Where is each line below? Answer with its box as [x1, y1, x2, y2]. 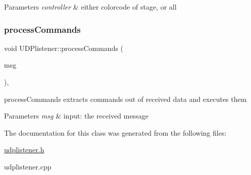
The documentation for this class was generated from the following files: [4, 127, 227, 138]
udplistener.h [4, 144, 44, 155]
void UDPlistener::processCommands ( [4, 42, 124, 53]
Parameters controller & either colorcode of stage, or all [4, 2, 177, 12]
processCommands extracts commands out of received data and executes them [4, 93, 247, 104]
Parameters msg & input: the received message [4, 110, 148, 121]
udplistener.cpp [4, 161, 52, 171]
